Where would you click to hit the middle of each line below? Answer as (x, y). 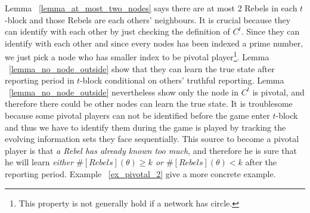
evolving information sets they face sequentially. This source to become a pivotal (152, 139)
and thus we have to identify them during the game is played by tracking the (145, 127)
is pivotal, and (278, 92)
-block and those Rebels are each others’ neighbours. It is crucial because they (148, 19)
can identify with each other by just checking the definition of (117, 31)
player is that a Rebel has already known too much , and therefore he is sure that (151, 150)
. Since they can (270, 31)
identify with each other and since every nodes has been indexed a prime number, (154, 43)
